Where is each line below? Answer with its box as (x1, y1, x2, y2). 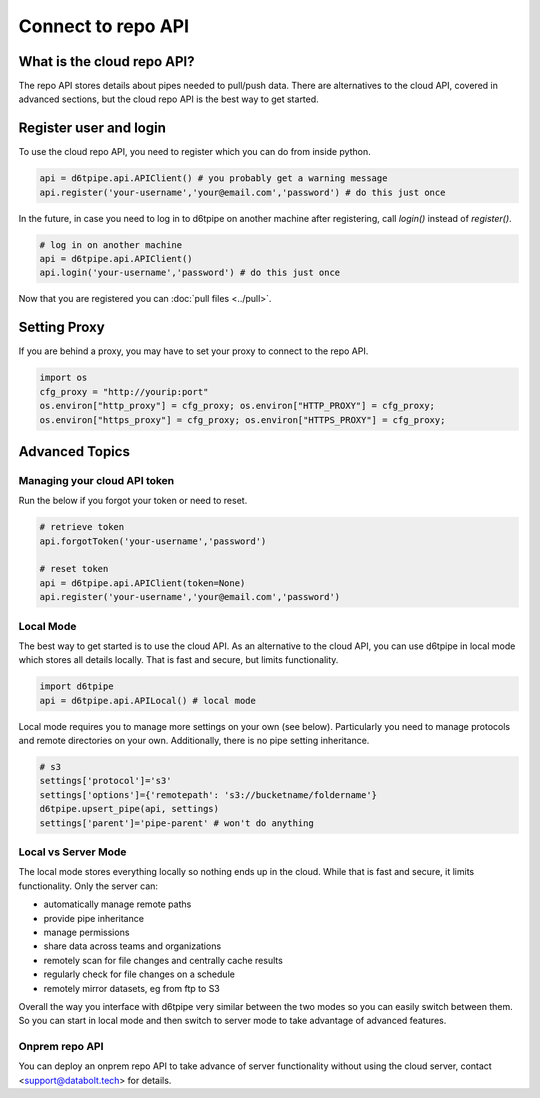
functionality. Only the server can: (18, 880, 159, 892)
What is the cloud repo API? (18, 53, 195, 70)
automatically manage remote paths (43, 898, 192, 910)
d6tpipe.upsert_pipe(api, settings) (39, 803, 220, 815)
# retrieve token (39, 521, 125, 533)
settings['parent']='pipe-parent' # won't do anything (39, 817, 314, 829)
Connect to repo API (18, 15, 190, 37)
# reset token (39, 563, 109, 575)
